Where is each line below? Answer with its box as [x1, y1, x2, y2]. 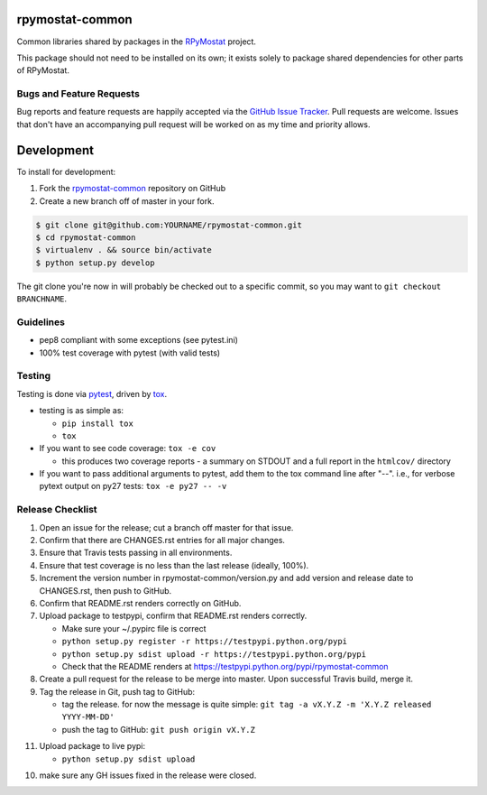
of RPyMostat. [16, 65, 69, 76]
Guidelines [16, 316, 65, 328]
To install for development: [16, 166, 116, 177]
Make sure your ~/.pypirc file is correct [61, 623, 207, 633]
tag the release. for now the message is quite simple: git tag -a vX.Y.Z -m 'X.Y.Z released [61, 699, 432, 710]
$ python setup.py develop [35, 257, 155, 268]
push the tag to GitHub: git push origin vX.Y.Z [61, 724, 256, 735]
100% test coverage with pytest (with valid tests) [39, 347, 221, 358]
